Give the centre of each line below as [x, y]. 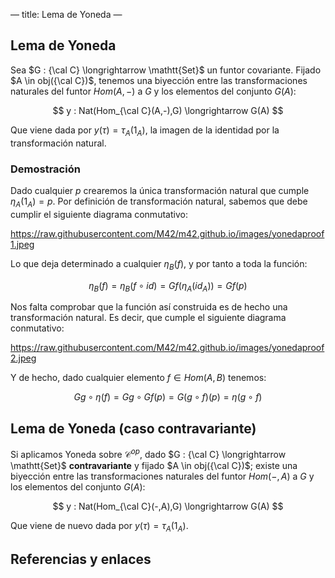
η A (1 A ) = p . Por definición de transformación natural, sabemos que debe [159, 202]
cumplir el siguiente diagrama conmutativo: [99, 214]
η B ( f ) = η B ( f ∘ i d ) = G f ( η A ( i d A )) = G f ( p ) [168, 286]
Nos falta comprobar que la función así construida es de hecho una [149, 307]
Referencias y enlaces [81, 559]
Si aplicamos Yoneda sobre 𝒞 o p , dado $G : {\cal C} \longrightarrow [148, 453]
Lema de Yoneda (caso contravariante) [133, 428]
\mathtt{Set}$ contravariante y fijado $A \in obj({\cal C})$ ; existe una [154, 465]
